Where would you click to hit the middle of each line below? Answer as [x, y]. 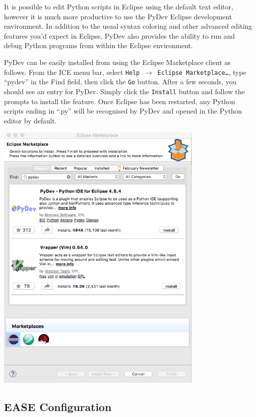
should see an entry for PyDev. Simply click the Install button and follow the [125, 91]
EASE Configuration [58, 407]
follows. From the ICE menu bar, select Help [72, 72]
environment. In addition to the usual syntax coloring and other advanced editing [128, 26]
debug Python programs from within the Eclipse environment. [98, 45]
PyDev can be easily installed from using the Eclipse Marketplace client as [117, 62]
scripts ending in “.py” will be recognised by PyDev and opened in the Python [123, 111]
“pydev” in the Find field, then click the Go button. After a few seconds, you [120, 82]
